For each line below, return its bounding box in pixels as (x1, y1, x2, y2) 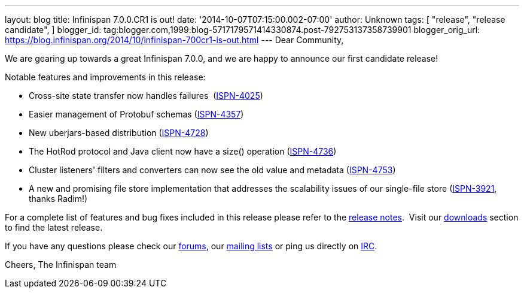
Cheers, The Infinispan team (5, 259, 117, 270)
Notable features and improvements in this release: (5, 72, 206, 82)
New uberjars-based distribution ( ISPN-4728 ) (29, 128, 209, 138)
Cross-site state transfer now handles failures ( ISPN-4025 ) (29, 90, 263, 101)
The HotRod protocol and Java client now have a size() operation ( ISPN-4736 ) (29, 146, 337, 156)
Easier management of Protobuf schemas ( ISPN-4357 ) (29, 109, 244, 119)
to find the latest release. (5, 222, 103, 232)
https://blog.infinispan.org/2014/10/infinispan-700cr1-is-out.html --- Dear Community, (5, 35, 344, 45)
